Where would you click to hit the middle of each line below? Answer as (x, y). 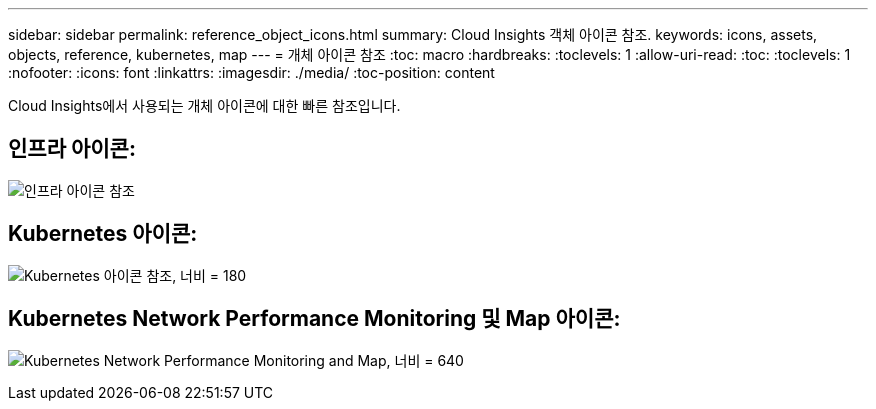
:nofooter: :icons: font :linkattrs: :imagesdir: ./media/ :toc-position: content (251, 72)
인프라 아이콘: (72, 149)
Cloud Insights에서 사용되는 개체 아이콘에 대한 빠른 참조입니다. (204, 105)
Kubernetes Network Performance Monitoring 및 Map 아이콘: (314, 319)
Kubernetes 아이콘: (103, 234)
